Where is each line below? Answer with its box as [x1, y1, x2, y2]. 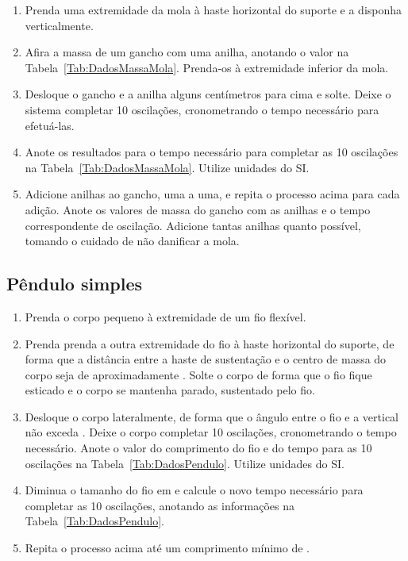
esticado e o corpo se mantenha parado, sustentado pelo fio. [25, 382, 315, 398]
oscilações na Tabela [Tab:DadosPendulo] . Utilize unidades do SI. [25, 455, 344, 471]
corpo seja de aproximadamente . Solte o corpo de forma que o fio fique [25, 366, 372, 382]
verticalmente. [25, 17, 94, 33]
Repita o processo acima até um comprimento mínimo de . [25, 540, 310, 556]
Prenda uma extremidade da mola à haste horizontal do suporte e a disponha [25, 2, 402, 17]
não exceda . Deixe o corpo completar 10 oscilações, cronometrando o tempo [25, 424, 397, 440]
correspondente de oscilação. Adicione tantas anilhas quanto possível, [25, 217, 361, 233]
